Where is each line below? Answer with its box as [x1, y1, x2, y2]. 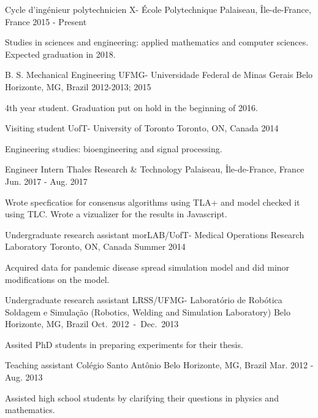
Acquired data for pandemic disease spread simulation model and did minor [5, 260, 290, 273]
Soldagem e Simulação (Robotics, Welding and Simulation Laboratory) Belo [5, 305, 290, 318]
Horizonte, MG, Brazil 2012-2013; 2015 [5, 80, 151, 93]
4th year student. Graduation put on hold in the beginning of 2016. [5, 101, 258, 114]
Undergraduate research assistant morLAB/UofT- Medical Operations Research [5, 228, 305, 241]
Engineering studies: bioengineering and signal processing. [5, 142, 222, 155]
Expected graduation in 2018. [5, 47, 116, 60]
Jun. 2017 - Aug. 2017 [5, 174, 88, 187]
